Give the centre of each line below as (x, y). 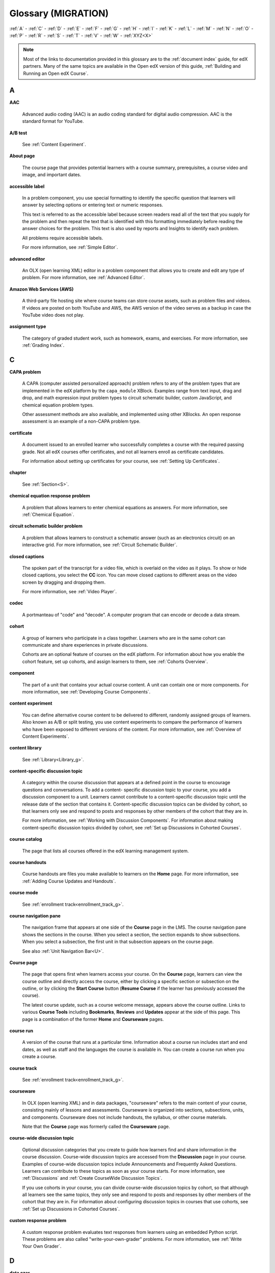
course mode (24, 893)
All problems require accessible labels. (63, 238)
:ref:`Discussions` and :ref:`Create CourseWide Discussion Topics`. (92, 1178)
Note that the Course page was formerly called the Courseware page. (96, 1126)
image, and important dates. (52, 175)
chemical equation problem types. (58, 405)
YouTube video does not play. (53, 315)
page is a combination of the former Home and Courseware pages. (93, 1019)
